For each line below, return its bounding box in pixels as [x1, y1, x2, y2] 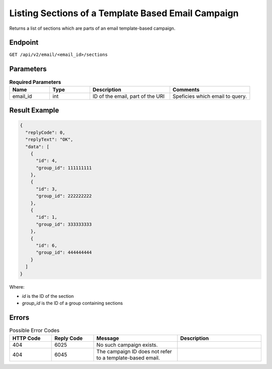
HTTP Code [12, 335, 41, 342]
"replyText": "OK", [25, 137, 74, 142]
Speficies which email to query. [172, 92, 247, 99]
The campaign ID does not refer [96, 348, 172, 355]
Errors [9, 313, 30, 322]
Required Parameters [9, 78, 61, 85]
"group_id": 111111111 [36, 165, 92, 171]
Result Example [9, 106, 59, 115]
